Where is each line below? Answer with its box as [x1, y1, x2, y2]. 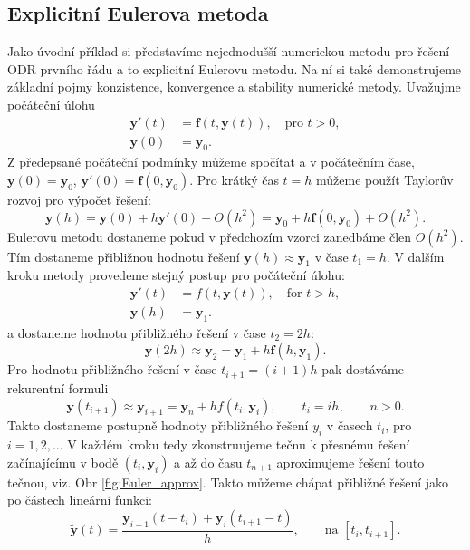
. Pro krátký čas [189, 170, 279, 189]
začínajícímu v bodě [7, 452, 119, 471]
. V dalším [386, 246, 445, 265]
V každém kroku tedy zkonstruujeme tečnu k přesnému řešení [67, 435, 410, 454]
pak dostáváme [321, 360, 404, 379]
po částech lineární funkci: [7, 490, 152, 509]
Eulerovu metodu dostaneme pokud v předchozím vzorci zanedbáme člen [7, 227, 412, 246]
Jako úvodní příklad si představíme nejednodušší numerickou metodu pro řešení [7, 42, 450, 61]
